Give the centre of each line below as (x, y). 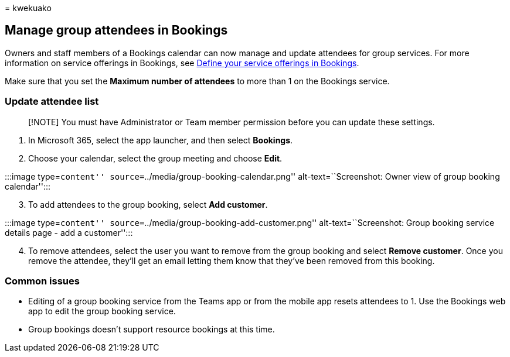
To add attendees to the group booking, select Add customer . (148, 204)
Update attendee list (52, 102)
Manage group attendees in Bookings (116, 30)
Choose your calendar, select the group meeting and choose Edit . (155, 158)
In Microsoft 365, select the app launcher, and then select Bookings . (161, 140)
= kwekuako (28, 8)
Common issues (42, 281)
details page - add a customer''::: (69, 232)
